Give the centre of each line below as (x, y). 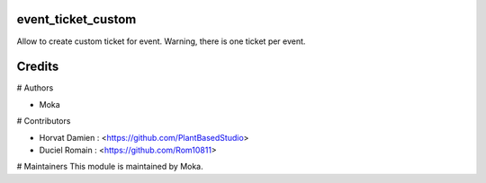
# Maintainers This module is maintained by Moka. (110, 167)
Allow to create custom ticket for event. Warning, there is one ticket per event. (161, 41)
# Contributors (44, 121)
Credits (38, 67)
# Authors (35, 88)
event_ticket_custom (76, 19)
